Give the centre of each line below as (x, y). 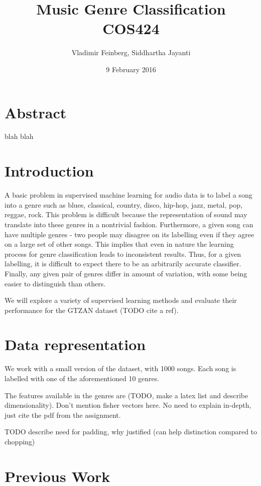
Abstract (36, 112)
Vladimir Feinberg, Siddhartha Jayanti (131, 52)
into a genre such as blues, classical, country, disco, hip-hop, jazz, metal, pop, (123, 204)
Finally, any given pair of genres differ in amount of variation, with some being (126, 273)
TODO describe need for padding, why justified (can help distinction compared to (131, 432)
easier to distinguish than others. (55, 283)
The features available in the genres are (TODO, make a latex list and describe (126, 395)
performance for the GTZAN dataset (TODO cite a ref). (92, 310)
